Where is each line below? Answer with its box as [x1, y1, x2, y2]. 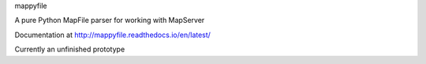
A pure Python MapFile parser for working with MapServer [14, 16, 205, 25]
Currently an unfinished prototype [14, 44, 125, 55]
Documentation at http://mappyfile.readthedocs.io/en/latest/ [14, 30, 211, 40]
